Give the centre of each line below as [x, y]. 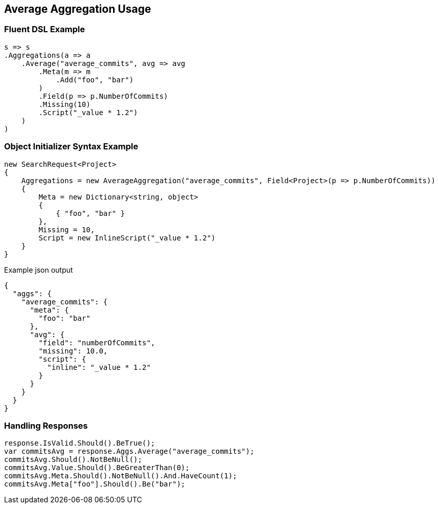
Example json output [39, 270]
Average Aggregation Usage [78, 9]
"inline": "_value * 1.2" [99, 367]
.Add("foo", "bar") [95, 80]
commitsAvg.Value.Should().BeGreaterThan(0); [97, 468]
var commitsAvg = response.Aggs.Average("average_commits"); [129, 451]
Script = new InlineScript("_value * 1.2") [127, 238]
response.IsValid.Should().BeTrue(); [80, 443]
